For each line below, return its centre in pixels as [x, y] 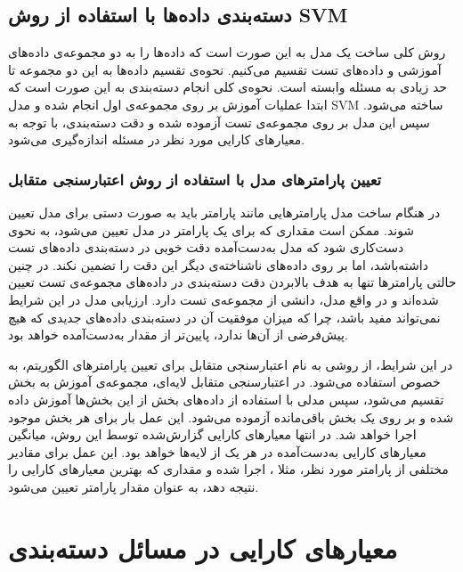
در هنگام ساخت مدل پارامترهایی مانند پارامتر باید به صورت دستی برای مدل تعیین [224, 212]
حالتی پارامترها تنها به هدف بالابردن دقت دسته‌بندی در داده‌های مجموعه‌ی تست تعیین [232, 282]
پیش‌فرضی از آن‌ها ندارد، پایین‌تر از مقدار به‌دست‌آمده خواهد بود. [178, 335]
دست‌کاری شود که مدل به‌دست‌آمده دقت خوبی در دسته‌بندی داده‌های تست [206, 247]
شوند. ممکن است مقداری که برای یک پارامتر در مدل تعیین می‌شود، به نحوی [211, 229]
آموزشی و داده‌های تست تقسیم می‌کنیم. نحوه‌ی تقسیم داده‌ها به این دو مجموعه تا [225, 69]
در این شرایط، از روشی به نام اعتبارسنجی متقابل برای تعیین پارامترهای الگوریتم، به [231, 364]
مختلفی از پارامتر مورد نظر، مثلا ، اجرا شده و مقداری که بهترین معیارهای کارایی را [228, 469]
